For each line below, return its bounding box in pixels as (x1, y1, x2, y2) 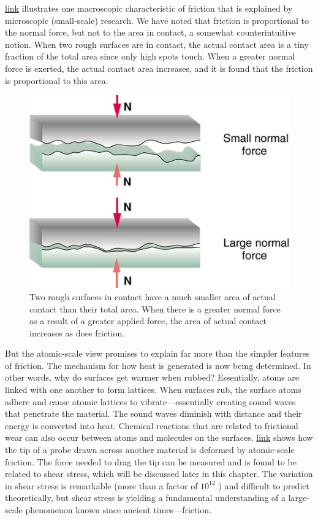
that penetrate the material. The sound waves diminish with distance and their (5, 407, 302, 420)
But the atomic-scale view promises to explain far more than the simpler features (5, 347, 310, 360)
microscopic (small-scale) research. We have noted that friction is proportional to (5, 14, 309, 26)
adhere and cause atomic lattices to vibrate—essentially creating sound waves (5, 395, 296, 408)
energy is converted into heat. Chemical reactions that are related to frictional (5, 419, 298, 432)
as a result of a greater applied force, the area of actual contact (29, 314, 267, 327)
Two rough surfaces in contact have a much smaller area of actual (29, 290, 276, 303)
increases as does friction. (29, 326, 125, 339)
